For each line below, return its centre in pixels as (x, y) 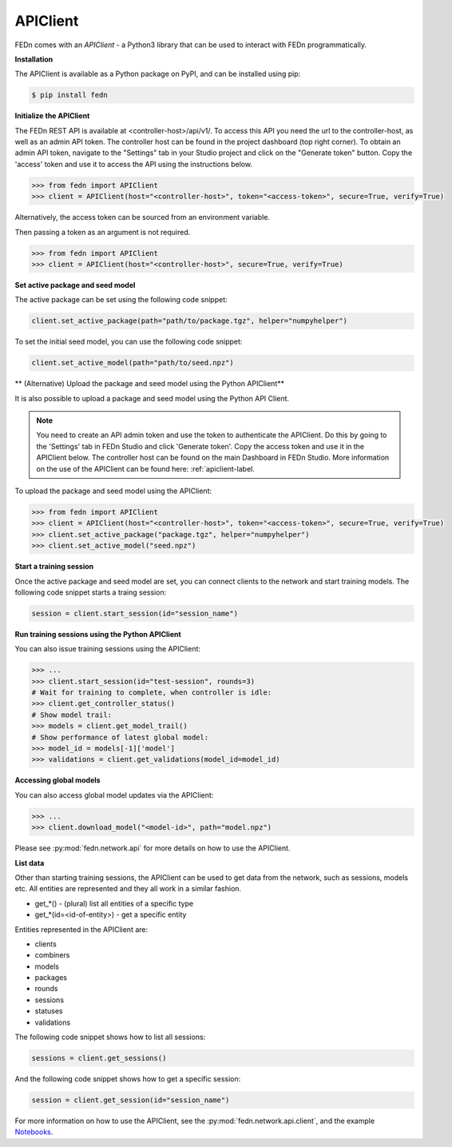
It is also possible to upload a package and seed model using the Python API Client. (152, 398)
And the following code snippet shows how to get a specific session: (128, 1078)
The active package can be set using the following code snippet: (121, 300)
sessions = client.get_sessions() (99, 1058)
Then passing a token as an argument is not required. (103, 232)
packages (51, 978)
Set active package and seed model (75, 285)
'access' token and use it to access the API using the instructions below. (134, 164)
